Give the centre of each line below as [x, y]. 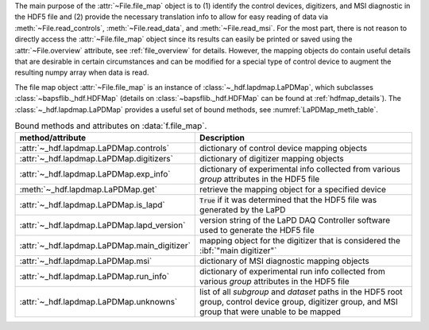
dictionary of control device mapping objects [284, 149]
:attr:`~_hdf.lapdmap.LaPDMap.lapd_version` [102, 225]
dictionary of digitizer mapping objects [272, 159]
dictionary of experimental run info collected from [292, 272]
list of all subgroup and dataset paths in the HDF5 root [301, 292]
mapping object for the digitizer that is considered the [300, 241]
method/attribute [53, 138]
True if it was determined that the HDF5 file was [288, 200]
